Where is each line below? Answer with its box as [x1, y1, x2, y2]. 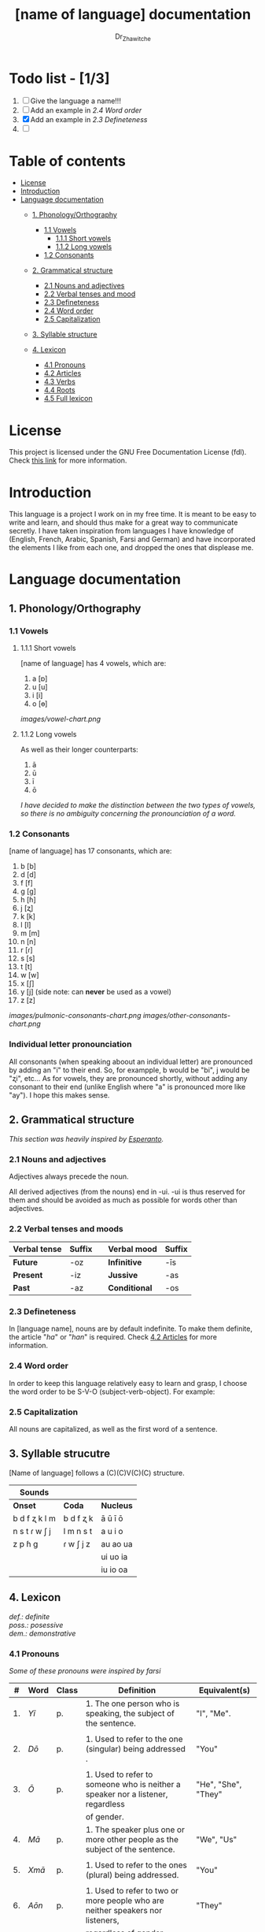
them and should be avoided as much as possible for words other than [9, 1195, 237, 1205]
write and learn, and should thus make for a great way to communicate [9, 518, 238, 527]
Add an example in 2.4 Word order [30, 106, 142, 115]
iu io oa [101, 1564, 128, 1575]
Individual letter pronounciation [9, 1038, 132, 1050]
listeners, [85, 1915, 120, 1926]
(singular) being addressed [85, 1743, 186, 1754]
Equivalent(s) [198, 1685, 251, 1696]
